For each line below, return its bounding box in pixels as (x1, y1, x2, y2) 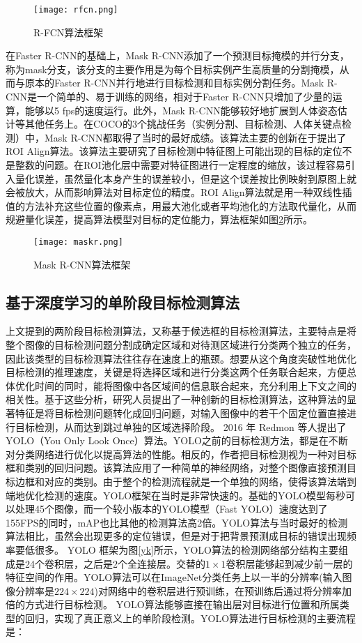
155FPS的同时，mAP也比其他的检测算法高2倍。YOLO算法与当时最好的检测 (6, 515, 348, 529)
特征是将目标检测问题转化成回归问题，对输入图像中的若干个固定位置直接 (15, 405, 347, 420)
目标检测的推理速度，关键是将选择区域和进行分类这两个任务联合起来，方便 (6, 365, 347, 379)
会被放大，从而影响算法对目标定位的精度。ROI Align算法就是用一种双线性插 (6, 185, 352, 199)
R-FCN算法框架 (33, 24, 104, 39)
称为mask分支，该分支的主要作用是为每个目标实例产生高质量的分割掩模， (6, 61, 340, 76)
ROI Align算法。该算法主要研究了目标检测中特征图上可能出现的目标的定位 (6, 144, 343, 158)
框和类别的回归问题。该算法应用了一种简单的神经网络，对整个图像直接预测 (6, 460, 347, 475)
